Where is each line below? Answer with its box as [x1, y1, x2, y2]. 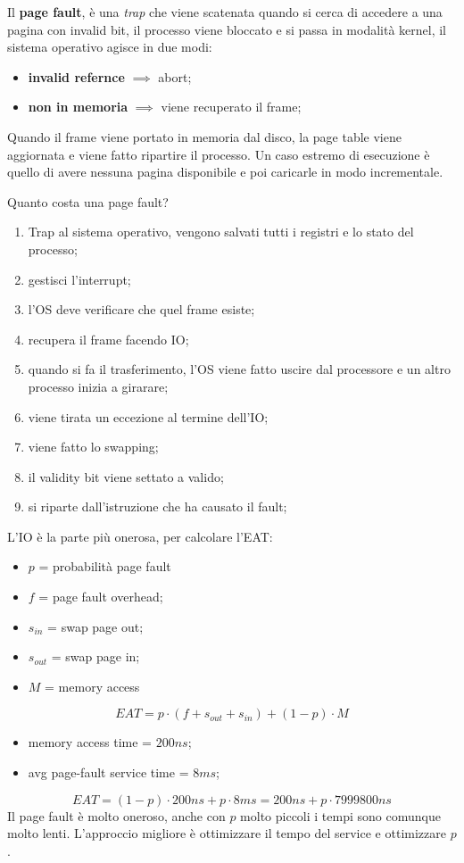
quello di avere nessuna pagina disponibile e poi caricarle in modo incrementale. [7, 162, 443, 181]
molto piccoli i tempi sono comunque [240, 806, 441, 825]
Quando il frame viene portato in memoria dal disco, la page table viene [7, 127, 402, 145]
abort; [158, 67, 192, 86]
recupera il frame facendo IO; [28, 329, 189, 348]
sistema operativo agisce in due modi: [7, 37, 212, 56]
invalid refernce [28, 67, 125, 86]
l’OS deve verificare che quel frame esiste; [28, 300, 255, 319]
